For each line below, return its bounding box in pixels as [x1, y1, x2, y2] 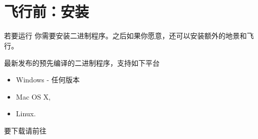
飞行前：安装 [4, 1, 89, 22]
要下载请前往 [4, 125, 46, 135]
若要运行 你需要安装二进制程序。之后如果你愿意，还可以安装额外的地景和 [4, 30, 247, 41]
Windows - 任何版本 [16, 74, 80, 85]
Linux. [16, 108, 36, 119]
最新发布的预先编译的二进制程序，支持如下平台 [4, 57, 160, 68]
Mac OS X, [16, 91, 51, 102]
